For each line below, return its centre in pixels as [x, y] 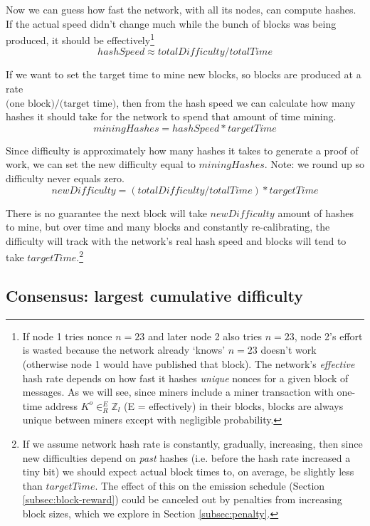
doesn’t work [289, 350]
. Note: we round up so [314, 164]
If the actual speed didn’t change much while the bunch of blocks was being [171, 23]
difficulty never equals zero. [65, 178]
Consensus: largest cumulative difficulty [154, 296]
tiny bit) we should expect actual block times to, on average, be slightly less [188, 472]
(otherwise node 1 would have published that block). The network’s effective [189, 364]
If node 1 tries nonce [67, 336]
